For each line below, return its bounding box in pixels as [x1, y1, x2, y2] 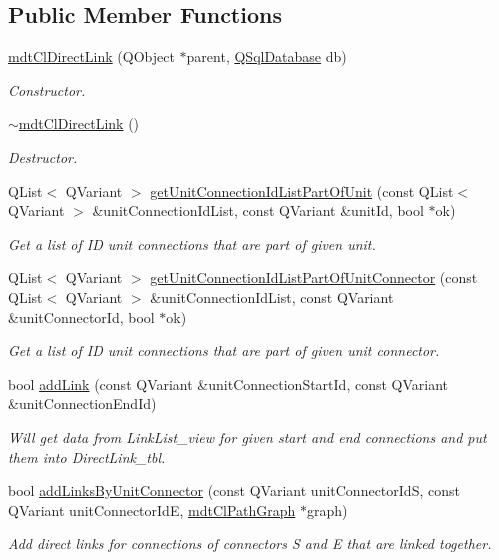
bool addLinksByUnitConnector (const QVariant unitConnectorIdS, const [8, 480, 460, 501]
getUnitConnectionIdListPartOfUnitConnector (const [150, 267, 478, 288]
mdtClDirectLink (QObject [8, 46, 175, 67]
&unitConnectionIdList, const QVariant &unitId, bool [92, 200, 424, 221]
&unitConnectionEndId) [8, 393, 157, 414]
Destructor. [8, 146, 78, 167]
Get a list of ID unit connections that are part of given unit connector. [8, 340, 440, 361]
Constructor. [8, 79, 86, 100]
